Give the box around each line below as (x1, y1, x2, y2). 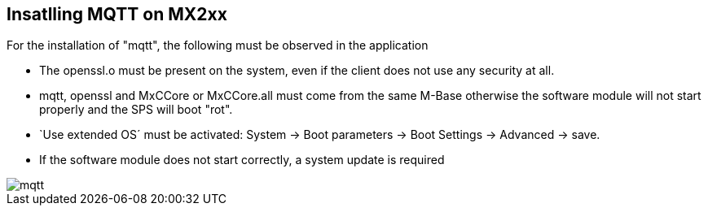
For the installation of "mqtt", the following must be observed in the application (7, 38, 429, 53)
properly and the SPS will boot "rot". (39, 102, 233, 117)
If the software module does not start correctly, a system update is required (39, 153, 445, 167)
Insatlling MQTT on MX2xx (7, 4, 227, 24)
